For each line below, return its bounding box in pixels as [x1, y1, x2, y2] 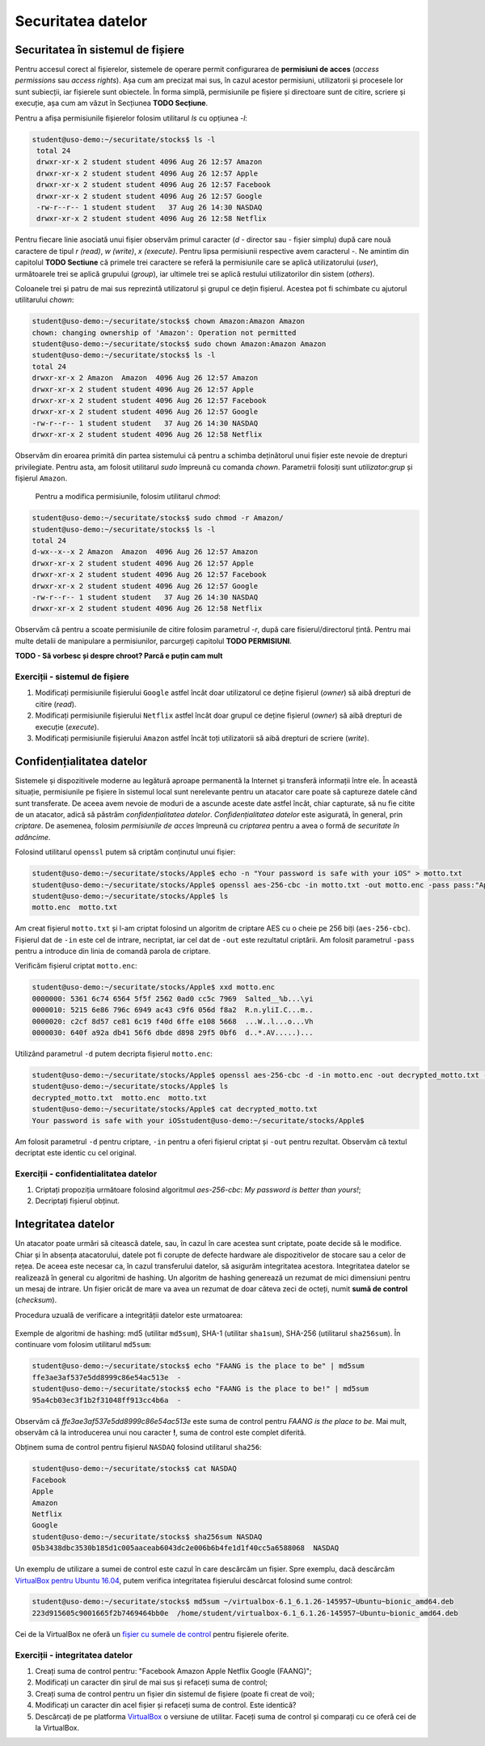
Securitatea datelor [15, 12, 148, 30]
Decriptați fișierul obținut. [35, 1196, 120, 1206]
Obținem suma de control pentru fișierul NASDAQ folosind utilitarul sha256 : [15, 1443, 262, 1452]
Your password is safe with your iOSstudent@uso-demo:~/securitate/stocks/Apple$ [32, 1116, 365, 1125]
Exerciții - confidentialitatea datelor [15, 1168, 158, 1179]
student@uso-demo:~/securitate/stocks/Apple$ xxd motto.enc [32, 983, 276, 992]
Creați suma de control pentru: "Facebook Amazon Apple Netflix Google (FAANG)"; [35, 1667, 312, 1676]
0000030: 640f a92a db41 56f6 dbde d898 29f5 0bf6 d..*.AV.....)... [32, 1028, 314, 1037]
